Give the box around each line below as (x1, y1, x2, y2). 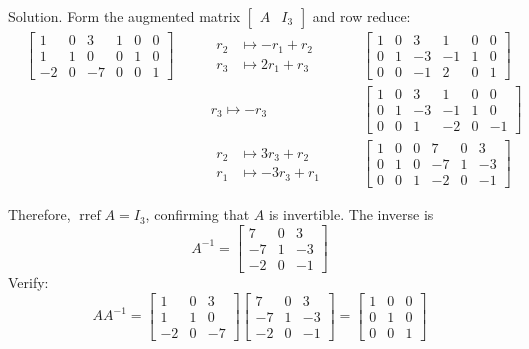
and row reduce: (312, 6, 411, 26)
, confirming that (145, 204, 250, 225)
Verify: (8, 272, 49, 293)
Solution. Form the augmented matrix (8, 6, 241, 26)
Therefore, (8, 204, 71, 225)
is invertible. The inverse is (268, 204, 434, 225)
